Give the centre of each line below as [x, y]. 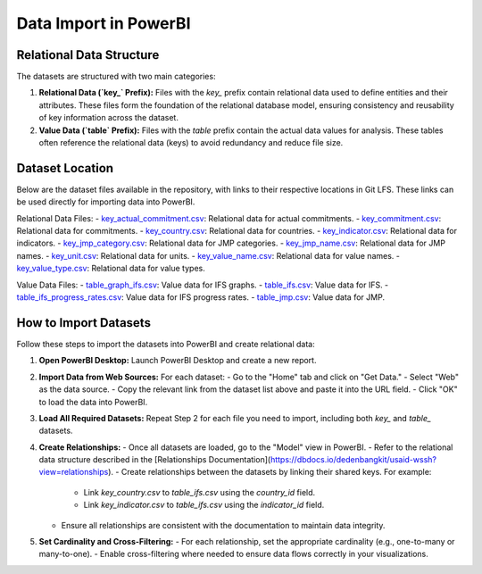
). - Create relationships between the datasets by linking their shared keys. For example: [270, 472]
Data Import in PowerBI [104, 23]
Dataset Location [65, 168]
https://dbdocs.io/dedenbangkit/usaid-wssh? [353, 460]
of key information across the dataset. [108, 118]
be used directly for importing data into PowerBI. [106, 202]
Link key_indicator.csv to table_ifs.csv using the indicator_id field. [204, 505]
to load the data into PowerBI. [93, 402]
